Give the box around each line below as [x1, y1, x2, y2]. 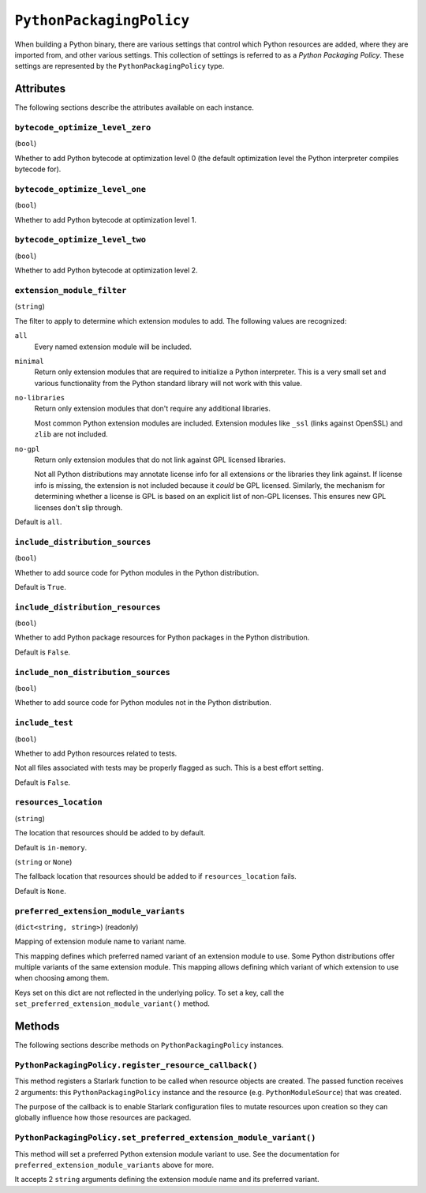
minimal [14, 356, 45, 366]
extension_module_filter [14, 285, 127, 295]
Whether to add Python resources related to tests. [14, 748, 177, 758]
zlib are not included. [34, 430, 108, 439]
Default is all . [14, 517, 62, 527]
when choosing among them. [14, 974, 110, 983]
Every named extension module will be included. [34, 342, 192, 351]
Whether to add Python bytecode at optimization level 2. [14, 265, 198, 276]
